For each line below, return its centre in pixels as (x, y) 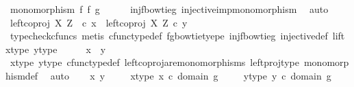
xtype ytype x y (56, 49)
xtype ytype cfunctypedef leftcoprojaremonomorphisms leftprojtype (154, 62)
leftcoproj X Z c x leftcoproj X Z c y (99, 22)
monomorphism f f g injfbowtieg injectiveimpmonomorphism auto (169, 9)
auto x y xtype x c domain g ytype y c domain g (191, 75)
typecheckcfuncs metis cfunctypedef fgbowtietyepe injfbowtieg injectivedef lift (177, 36)
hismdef (22, 75)
